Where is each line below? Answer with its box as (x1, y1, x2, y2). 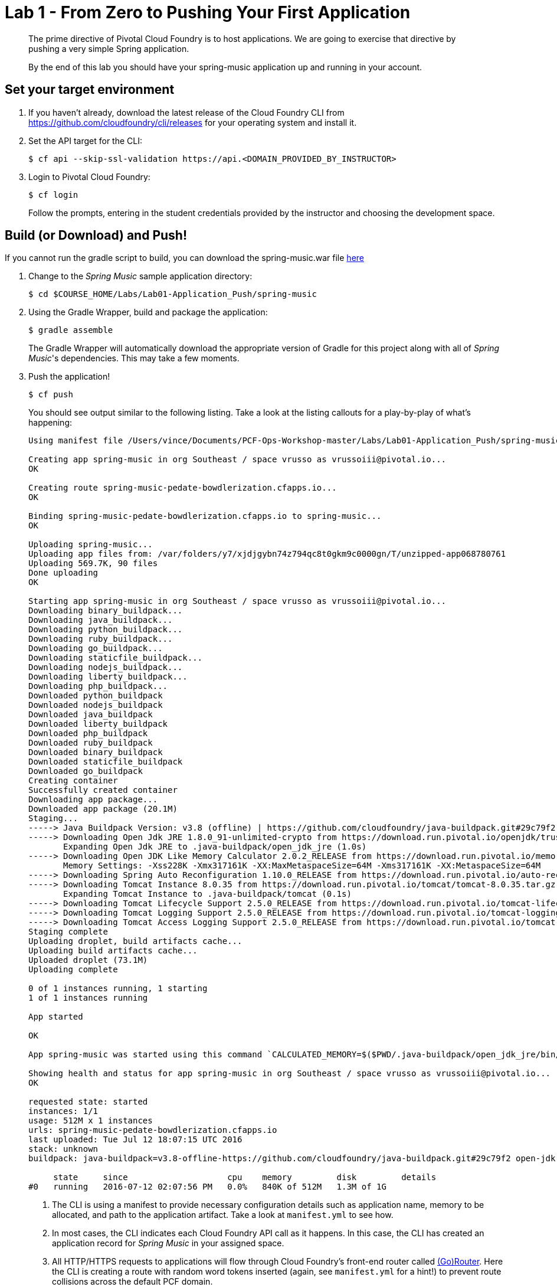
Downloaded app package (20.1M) (28, 804, 178, 814)
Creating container (28, 776, 118, 786)
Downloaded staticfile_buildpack (28, 757, 183, 767)
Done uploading (28, 568, 99, 578)
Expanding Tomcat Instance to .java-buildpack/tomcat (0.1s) (63, 889, 352, 899)
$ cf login (28, 190, 78, 200)
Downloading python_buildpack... (28, 625, 183, 635)
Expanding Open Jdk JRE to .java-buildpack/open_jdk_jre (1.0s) (63, 842, 367, 852)
